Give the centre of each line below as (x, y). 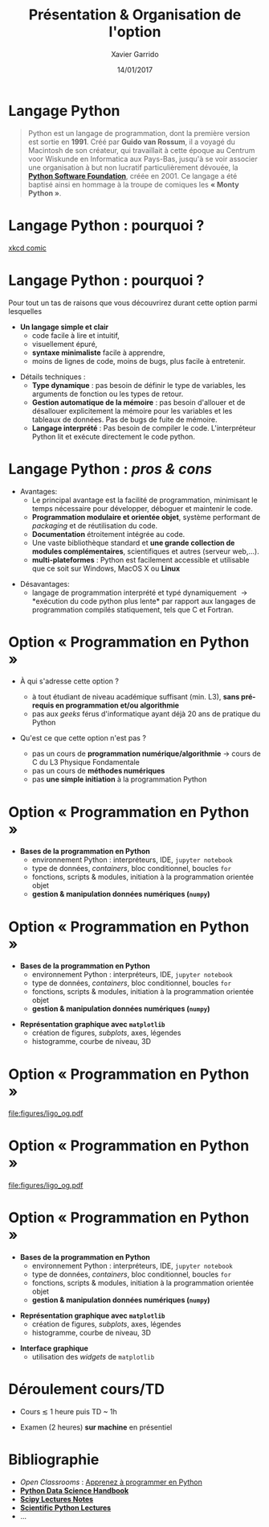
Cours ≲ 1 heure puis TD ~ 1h (69, 1412)
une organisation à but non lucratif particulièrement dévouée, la (133, 167)
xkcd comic (27, 248)
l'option (135, 32)
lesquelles (25, 311)
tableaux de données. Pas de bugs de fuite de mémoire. (124, 419)
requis (43, 705)
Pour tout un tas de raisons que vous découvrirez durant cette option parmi (133, 303)
